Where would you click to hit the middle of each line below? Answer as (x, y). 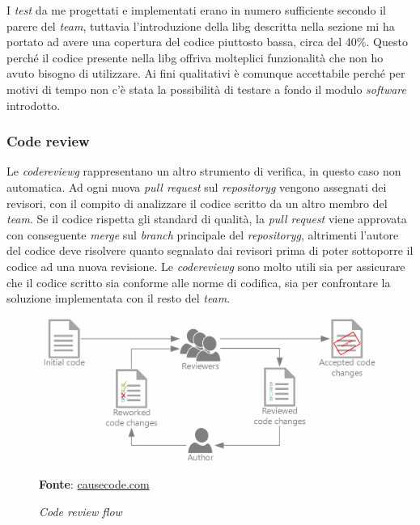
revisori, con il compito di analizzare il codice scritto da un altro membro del (197, 203)
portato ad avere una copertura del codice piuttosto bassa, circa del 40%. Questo (207, 42)
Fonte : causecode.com (94, 483)
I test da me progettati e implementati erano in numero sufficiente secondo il (196, 10)
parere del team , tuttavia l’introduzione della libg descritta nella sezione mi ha (201, 25)
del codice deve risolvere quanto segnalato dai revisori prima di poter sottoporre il (210, 250)
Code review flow (81, 511)
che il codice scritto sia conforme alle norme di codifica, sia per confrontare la (199, 282)
